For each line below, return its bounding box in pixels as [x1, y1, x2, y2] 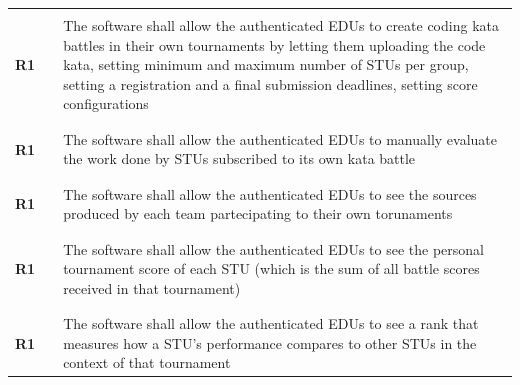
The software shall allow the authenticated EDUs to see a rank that [63, 313, 479, 334]
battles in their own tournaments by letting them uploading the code [63, 34, 486, 55]
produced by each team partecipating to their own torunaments [63, 203, 453, 224]
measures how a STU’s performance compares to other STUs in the [63, 332, 477, 353]
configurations [63, 93, 149, 114]
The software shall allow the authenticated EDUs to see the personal [63, 238, 484, 259]
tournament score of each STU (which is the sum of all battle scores [63, 258, 480, 279]
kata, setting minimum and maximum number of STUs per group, [63, 54, 469, 75]
